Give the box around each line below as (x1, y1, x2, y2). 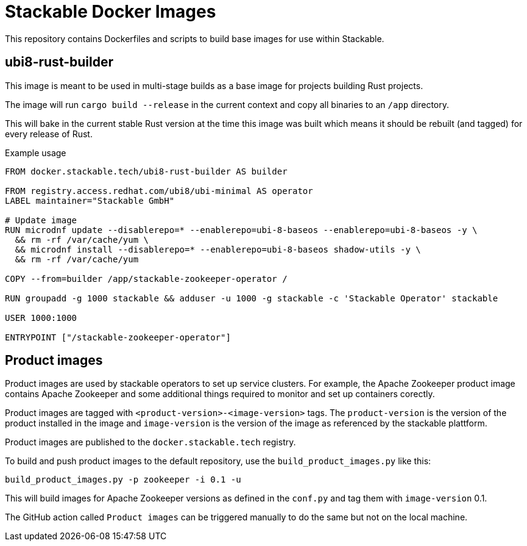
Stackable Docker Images (5, 1, 216, 22)
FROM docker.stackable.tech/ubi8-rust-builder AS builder (5, 166, 288, 176)
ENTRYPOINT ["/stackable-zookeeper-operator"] (5, 332, 231, 342)
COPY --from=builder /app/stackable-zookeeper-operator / (5, 273, 288, 284)
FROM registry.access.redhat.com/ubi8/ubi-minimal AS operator (5, 185, 313, 196)
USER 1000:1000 (5, 312, 77, 323)
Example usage (5, 147, 66, 158)
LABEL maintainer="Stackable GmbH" (5, 195, 175, 206)
